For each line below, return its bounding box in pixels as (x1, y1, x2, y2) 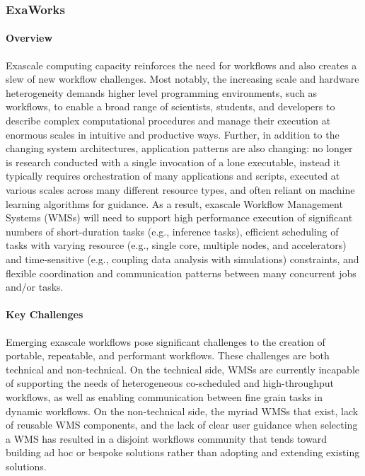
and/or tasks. (6, 279, 64, 294)
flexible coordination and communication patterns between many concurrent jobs (6, 265, 357, 280)
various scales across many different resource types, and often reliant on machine (6, 182, 355, 197)
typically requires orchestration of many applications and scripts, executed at (6, 168, 340, 183)
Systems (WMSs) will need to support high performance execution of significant (6, 210, 353, 225)
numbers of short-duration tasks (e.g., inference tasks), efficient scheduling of (6, 224, 339, 238)
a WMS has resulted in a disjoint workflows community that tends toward (6, 431, 327, 446)
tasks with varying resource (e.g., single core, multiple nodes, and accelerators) (6, 238, 347, 252)
